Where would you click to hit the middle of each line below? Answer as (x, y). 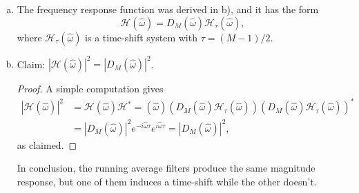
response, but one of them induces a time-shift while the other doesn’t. (167, 181)
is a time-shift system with (141, 37)
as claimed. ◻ (47, 144)
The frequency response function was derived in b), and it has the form (168, 9)
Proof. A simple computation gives (90, 89)
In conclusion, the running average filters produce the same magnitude (166, 168)
